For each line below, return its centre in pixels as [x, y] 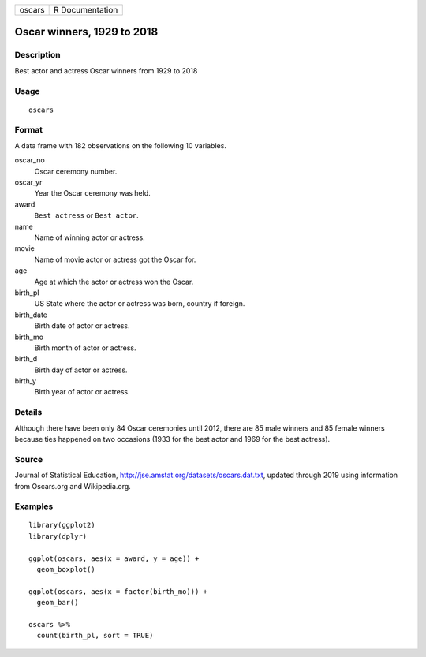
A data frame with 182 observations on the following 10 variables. [120, 145]
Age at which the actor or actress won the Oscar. [114, 282]
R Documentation [86, 10]
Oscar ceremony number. [76, 171]
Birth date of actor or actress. [82, 326]
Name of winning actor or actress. [90, 237]
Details [28, 412]
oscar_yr [28, 182]
